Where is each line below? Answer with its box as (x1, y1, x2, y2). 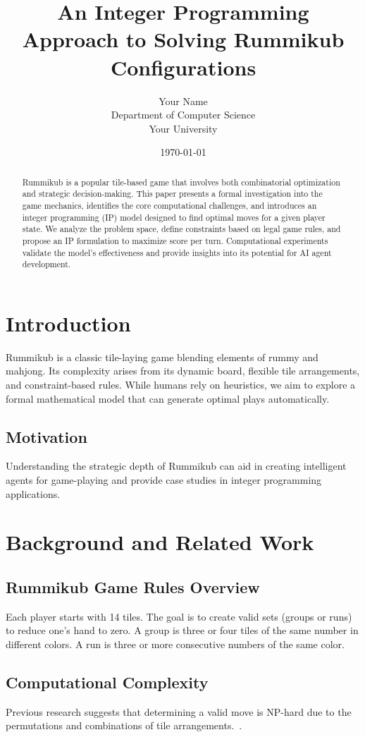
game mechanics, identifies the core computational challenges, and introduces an (22, 199, 317, 211)
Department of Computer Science (111, 107, 256, 122)
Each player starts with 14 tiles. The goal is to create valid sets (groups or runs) (6, 609, 352, 623)
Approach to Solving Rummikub (22, 25, 345, 54)
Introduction (6, 308, 131, 337)
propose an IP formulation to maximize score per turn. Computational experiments (22, 234, 328, 246)
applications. (6, 486, 61, 501)
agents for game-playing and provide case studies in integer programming (6, 473, 322, 487)
